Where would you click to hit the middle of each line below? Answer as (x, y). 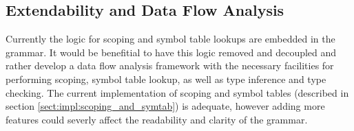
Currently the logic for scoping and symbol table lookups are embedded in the (170, 39)
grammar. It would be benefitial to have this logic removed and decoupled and (171, 52)
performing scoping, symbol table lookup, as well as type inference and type (166, 79)
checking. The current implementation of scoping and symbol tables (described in (177, 92)
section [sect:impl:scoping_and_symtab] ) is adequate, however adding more (165, 106)
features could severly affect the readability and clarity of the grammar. (157, 119)
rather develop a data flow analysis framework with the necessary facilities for (170, 65)
